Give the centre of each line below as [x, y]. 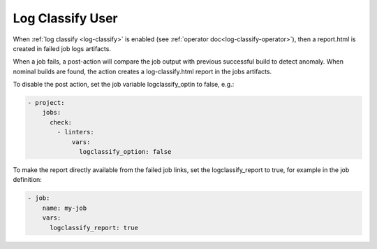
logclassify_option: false [125, 152]
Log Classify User [65, 18]
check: [61, 122]
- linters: [75, 132]
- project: [46, 103]
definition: [27, 180]
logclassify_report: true [94, 228]
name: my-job [65, 208]
